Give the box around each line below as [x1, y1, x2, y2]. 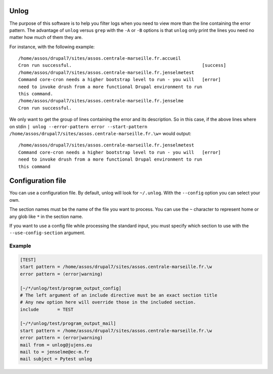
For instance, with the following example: [9, 44, 95, 50]
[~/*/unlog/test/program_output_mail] [20, 321, 116, 326]
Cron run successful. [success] [18, 62, 226, 68]
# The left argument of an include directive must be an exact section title [20, 292, 217, 298]
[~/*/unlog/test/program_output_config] [20, 285, 121, 291]
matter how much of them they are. [9, 34, 83, 41]
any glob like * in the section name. [9, 213, 83, 219]
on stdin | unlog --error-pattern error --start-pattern [9, 123, 148, 129]
